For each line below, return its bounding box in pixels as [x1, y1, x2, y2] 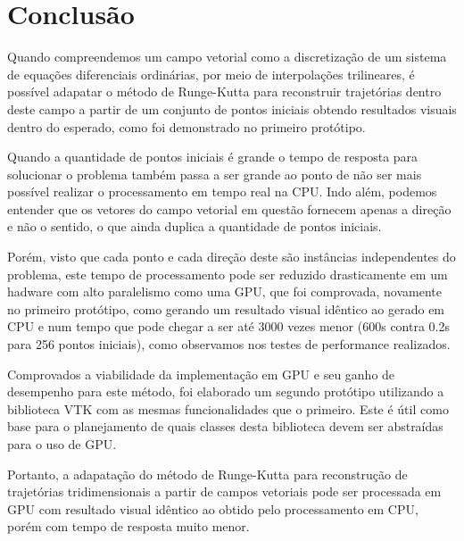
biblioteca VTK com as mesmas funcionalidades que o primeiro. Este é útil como [7, 399, 449, 418]
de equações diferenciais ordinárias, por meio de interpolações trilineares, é [7, 64, 415, 83]
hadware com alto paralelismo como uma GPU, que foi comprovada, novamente [7, 282, 442, 301]
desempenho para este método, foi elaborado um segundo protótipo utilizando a [7, 382, 444, 401]
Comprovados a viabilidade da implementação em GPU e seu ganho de [7, 364, 395, 383]
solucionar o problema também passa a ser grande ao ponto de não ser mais [7, 164, 422, 183]
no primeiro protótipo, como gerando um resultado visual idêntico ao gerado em [7, 299, 445, 318]
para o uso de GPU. [7, 435, 117, 453]
